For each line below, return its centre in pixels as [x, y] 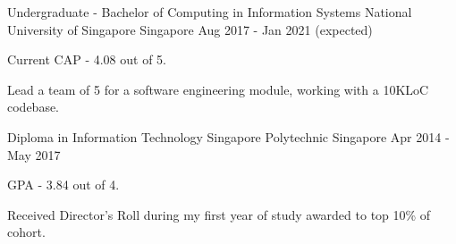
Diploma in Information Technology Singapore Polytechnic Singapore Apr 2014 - [228, 136]
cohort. [26, 232]
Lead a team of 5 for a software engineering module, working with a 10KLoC [218, 89]
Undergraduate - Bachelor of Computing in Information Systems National [210, 12]
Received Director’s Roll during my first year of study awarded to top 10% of [219, 214]
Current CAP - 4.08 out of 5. [87, 59]
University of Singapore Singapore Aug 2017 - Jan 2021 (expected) [190, 29]
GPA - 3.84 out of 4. [63, 185]
